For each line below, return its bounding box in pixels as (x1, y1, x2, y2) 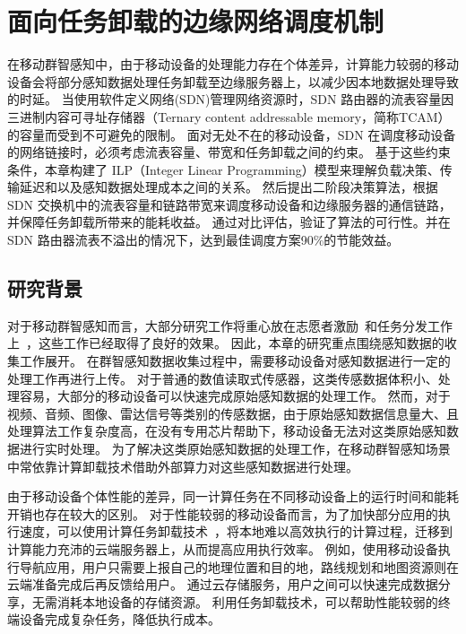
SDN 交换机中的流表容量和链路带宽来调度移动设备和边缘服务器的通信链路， (7, 195, 452, 213)
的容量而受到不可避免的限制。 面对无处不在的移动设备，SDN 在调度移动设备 (7, 125, 456, 143)
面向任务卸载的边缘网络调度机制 (7, 3, 384, 39)
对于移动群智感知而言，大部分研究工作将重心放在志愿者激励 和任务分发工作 (7, 316, 453, 334)
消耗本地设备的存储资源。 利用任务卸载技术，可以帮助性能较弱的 (56, 592, 438, 611)
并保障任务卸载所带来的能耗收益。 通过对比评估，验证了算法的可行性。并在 (7, 213, 451, 231)
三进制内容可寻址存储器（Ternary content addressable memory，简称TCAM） (7, 107, 451, 126)
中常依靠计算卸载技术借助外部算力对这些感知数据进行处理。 (7, 456, 358, 475)
